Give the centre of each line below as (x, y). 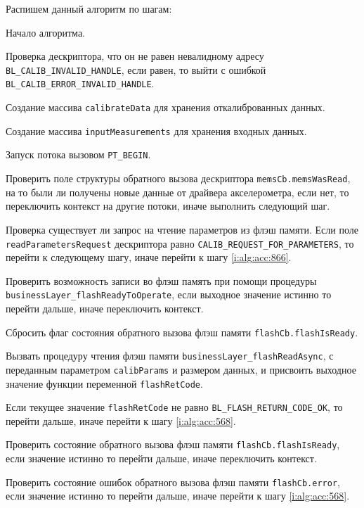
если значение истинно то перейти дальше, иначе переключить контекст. (161, 458)
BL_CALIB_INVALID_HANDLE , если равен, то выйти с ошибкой (136, 69)
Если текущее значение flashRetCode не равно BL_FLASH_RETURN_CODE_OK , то (174, 407)
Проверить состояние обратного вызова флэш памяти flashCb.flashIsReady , (173, 444)
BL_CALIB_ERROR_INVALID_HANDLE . (80, 83)
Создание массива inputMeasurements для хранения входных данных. (156, 131)
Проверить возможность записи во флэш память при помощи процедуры (161, 280)
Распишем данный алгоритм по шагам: (89, 8)
